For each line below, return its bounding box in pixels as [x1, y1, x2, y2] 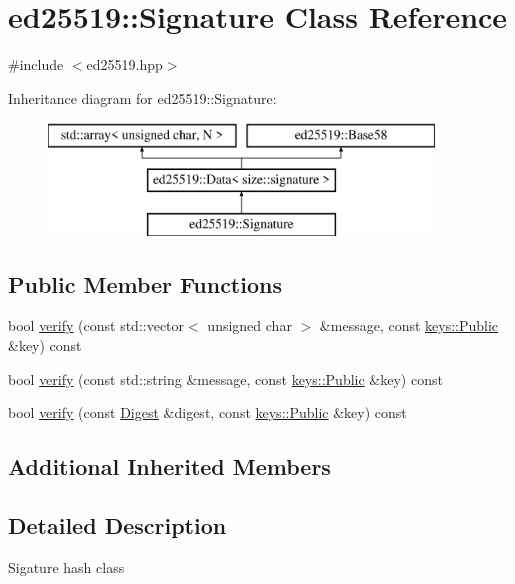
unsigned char [207, 315, 292, 336]
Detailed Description [8, 510, 227, 541]
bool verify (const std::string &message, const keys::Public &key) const [8, 368, 443, 389]
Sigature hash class [8, 556, 125, 577]
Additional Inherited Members [8, 451, 331, 482]
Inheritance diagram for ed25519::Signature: [8, 87, 277, 108]
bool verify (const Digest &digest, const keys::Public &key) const [8, 402, 407, 423]
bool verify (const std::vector [8, 315, 185, 336]
